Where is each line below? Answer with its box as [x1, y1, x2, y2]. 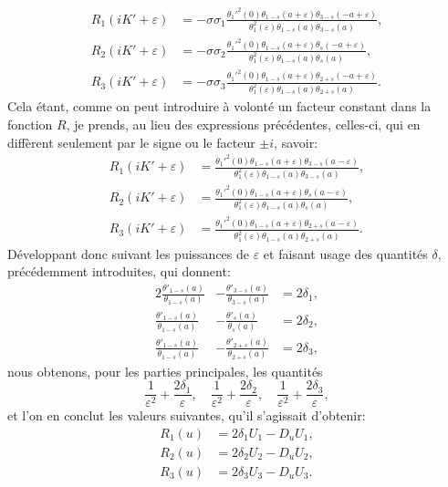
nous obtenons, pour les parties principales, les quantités [7, 361, 323, 380]
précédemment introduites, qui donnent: [7, 262, 231, 281]
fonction [7, 115, 53, 133]
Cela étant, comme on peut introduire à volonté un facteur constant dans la [7, 97, 432, 116]
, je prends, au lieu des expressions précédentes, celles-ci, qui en [66, 115, 421, 133]
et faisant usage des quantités [263, 243, 428, 263]
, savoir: [274, 132, 318, 151]
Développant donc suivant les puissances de [7, 243, 250, 263]
